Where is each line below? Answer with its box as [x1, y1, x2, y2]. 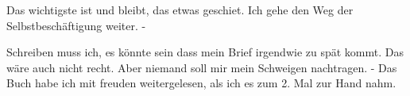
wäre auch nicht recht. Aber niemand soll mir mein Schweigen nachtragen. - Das [6, 59, 397, 75]
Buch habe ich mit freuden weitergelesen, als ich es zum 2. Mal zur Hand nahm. [6, 75, 396, 91]
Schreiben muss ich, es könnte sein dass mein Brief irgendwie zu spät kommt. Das [6, 44, 404, 60]
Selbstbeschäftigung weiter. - [6, 17, 146, 33]
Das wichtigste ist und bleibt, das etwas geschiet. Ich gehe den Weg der [6, 2, 354, 17]
